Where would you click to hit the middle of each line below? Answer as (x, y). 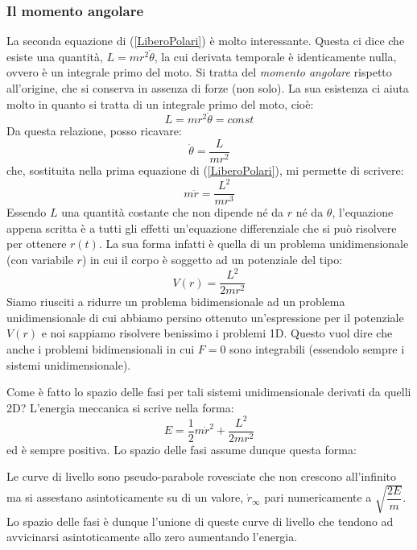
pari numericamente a (318, 497)
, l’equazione (363, 212)
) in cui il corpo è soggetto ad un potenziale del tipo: (212, 259)
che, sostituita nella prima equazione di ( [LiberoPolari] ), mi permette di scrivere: (205, 170)
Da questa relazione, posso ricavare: (94, 131)
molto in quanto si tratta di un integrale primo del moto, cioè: (160, 103)
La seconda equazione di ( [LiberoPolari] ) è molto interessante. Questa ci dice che (206, 41)
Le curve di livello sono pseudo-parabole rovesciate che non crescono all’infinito (202, 476)
